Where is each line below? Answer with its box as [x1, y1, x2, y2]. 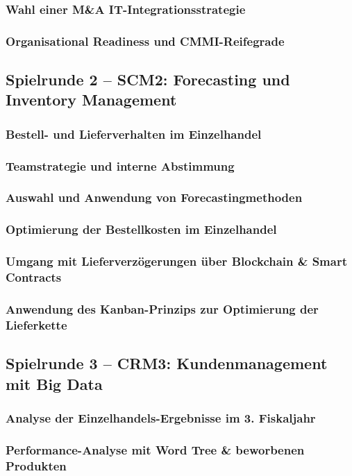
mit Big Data [6, 373, 103, 394]
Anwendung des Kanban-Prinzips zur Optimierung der [6, 300, 319, 317]
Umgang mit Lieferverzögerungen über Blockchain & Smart [6, 253, 348, 270]
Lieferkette [6, 316, 67, 333]
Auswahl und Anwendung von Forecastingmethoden [6, 189, 303, 206]
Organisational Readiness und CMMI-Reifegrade [6, 32, 285, 49]
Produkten [6, 457, 67, 474]
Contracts [6, 269, 62, 286]
